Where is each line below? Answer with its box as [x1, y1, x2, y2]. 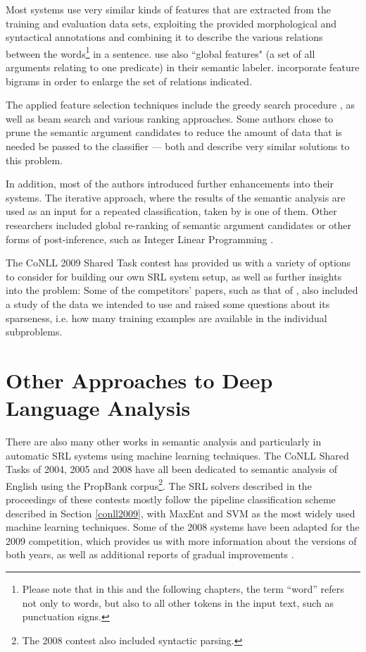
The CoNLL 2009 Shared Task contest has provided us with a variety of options [6, 255, 351, 270]
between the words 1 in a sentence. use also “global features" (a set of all [6, 44, 315, 61]
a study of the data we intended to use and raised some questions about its [6, 296, 330, 311]
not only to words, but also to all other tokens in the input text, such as [22, 595, 334, 610]
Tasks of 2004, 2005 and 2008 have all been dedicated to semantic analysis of [6, 462, 337, 476]
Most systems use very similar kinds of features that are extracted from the [6, 2, 332, 16]
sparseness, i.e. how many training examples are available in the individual [6, 310, 327, 325]
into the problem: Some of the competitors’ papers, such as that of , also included [6, 283, 358, 297]
